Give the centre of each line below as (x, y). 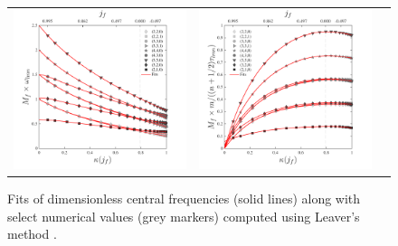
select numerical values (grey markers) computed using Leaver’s (184, 216)
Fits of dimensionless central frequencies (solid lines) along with (184, 198)
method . (32, 234)
